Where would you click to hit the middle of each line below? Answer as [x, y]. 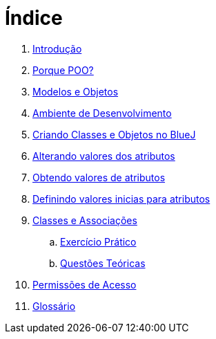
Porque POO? [63, 70]
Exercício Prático [98, 241]
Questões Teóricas [103, 263]
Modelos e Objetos [76, 91]
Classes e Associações [85, 220]
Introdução [57, 48]
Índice [34, 18]
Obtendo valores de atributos [99, 177]
